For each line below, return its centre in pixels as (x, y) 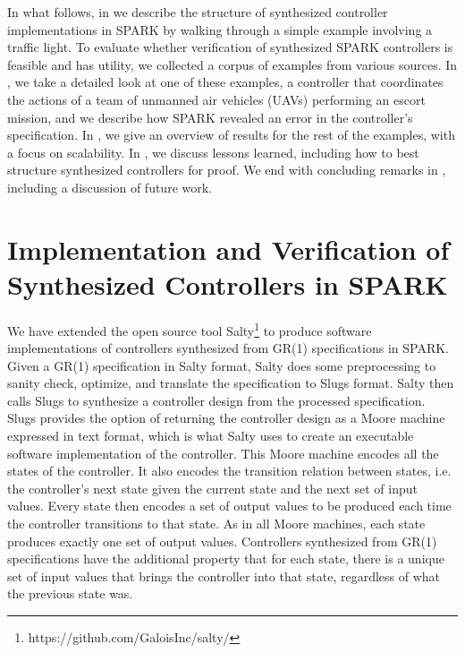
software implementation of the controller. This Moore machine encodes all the (223, 453)
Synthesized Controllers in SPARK (228, 284)
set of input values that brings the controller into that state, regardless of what (224, 576)
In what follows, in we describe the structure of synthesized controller (198, 12)
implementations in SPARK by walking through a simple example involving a (220, 29)
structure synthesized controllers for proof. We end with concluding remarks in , (227, 170)
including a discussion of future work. (110, 187)
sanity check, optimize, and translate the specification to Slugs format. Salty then (231, 383)
